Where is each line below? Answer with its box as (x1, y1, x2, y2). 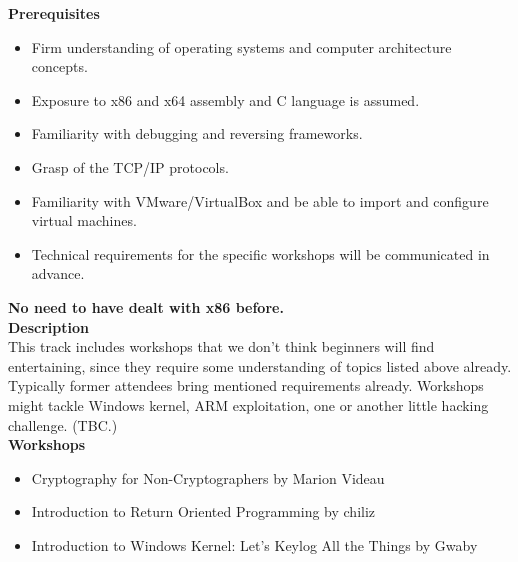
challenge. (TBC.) (8, 414, 118, 435)
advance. (31, 263, 85, 284)
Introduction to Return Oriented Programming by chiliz (31, 501, 376, 522)
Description (8, 316, 90, 337)
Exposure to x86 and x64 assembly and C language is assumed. (31, 89, 420, 110)
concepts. (31, 56, 88, 77)
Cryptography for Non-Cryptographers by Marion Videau (31, 467, 385, 488)
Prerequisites (8, 3, 100, 23)
